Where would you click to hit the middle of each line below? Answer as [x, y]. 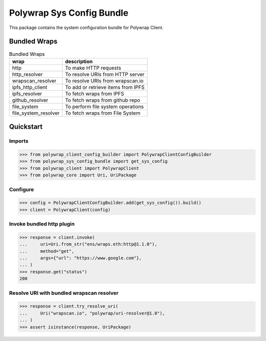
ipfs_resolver [27, 93]
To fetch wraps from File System [102, 113]
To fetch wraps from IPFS [94, 93]
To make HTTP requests [93, 68]
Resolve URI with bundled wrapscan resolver [64, 293]
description [79, 61]
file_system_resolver [36, 113]
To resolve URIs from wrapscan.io [104, 81]
